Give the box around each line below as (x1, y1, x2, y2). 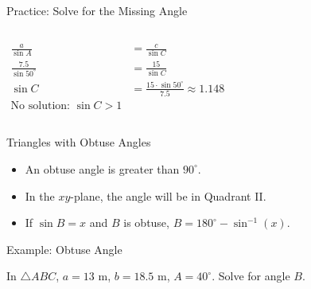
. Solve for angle (212, 268, 290, 284)
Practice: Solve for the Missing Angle (6, 2, 188, 18)
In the (25, 187, 55, 204)
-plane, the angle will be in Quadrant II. (70, 187, 266, 204)
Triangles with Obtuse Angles (6, 134, 151, 150)
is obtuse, (123, 214, 169, 231)
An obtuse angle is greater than (25, 160, 180, 177)
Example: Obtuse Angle (6, 240, 122, 257)
